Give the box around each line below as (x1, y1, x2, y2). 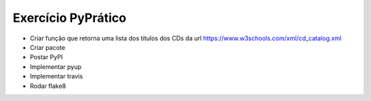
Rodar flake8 (30, 82, 67, 90)
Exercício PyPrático (12, 10, 126, 25)
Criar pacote (30, 43, 65, 51)
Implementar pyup (30, 62, 82, 71)
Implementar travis (30, 72, 83, 81)
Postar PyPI (30, 53, 63, 61)
